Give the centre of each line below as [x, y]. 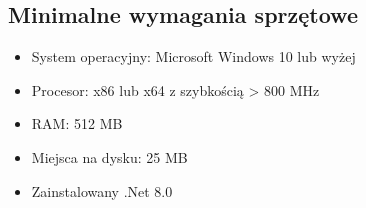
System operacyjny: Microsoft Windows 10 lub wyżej [193, 56]
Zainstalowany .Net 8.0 [102, 190]
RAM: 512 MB [77, 123]
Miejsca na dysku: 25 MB [109, 156]
